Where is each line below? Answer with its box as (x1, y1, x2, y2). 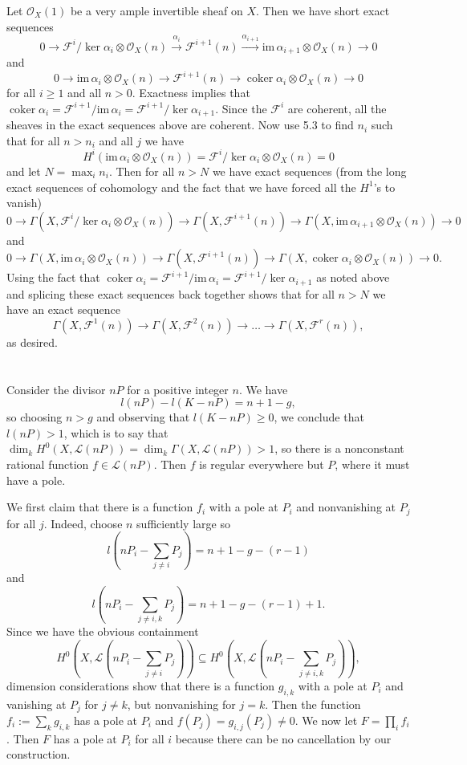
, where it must (335, 456, 410, 473)
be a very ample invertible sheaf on (70, 2, 243, 18)
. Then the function (265, 695, 361, 712)
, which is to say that (63, 424, 169, 441)
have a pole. (6, 471, 66, 488)
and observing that (96, 409, 190, 425)
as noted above (316, 269, 390, 286)
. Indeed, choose (43, 515, 123, 531)
